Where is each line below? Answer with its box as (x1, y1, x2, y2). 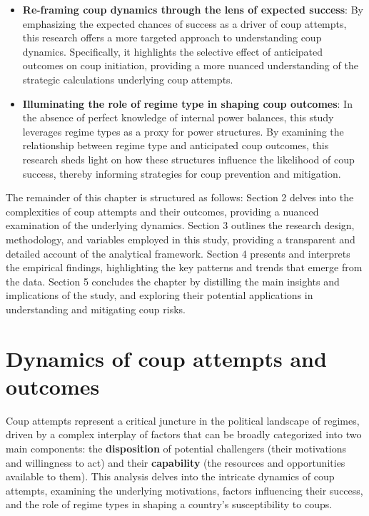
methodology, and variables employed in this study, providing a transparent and (6, 231, 355, 246)
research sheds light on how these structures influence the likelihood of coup (22, 151, 355, 166)
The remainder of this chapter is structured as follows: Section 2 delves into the (6, 190, 354, 205)
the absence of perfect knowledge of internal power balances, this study (22, 110, 334, 125)
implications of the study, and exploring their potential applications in (6, 288, 313, 303)
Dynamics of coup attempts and (6, 343, 327, 373)
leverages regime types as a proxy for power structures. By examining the (22, 123, 344, 138)
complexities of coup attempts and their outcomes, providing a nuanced (6, 203, 319, 218)
